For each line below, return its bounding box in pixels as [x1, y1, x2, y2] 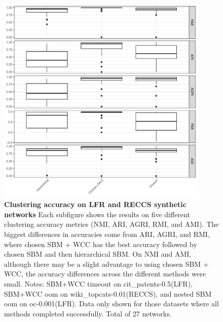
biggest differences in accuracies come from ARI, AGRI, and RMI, [4, 228, 210, 239]
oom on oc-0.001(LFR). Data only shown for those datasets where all [4, 298, 219, 309]
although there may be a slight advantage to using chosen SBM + [4, 258, 209, 269]
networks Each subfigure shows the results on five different [4, 209, 190, 219]
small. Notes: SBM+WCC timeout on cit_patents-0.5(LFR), [4, 278, 193, 289]
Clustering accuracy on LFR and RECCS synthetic [4, 199, 187, 210]
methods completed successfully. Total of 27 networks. [4, 308, 172, 318]
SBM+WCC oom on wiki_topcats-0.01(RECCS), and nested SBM [4, 288, 212, 299]
